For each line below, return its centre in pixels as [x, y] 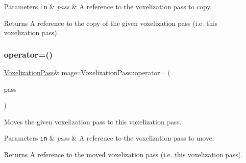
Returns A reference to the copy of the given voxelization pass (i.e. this [111, 23]
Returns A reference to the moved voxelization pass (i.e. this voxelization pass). [123, 154]
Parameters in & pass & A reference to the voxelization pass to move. [109, 138]
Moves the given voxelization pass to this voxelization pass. [93, 121]
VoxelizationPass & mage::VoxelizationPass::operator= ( [87, 72]
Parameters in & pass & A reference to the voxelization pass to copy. [108, 6]
